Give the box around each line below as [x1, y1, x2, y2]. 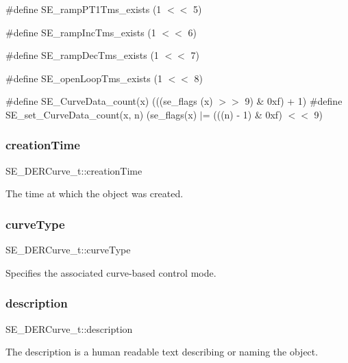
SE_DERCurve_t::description [5, 321, 133, 336]
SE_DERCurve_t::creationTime [5, 163, 142, 177]
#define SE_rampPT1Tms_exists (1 [5, 2, 162, 16]
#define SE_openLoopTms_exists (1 [5, 71, 162, 85]
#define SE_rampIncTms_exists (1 [5, 25, 156, 39]
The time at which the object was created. [5, 186, 184, 201]
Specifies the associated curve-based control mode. [5, 265, 216, 279]
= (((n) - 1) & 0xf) [202, 107, 282, 121]
